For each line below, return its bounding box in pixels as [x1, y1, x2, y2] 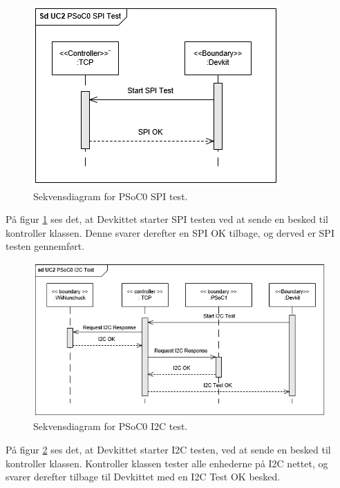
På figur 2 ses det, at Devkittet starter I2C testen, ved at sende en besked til [6, 442, 331, 456]
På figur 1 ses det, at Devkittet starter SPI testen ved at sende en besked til [6, 212, 329, 226]
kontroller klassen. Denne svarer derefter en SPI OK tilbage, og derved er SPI [6, 225, 334, 240]
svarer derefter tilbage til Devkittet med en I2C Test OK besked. [6, 469, 281, 484]
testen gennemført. [6, 239, 85, 253]
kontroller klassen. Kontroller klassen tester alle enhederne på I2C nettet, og [6, 456, 328, 470]
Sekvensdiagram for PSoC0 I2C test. [33, 419, 188, 433]
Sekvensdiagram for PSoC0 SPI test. [33, 188, 188, 203]
